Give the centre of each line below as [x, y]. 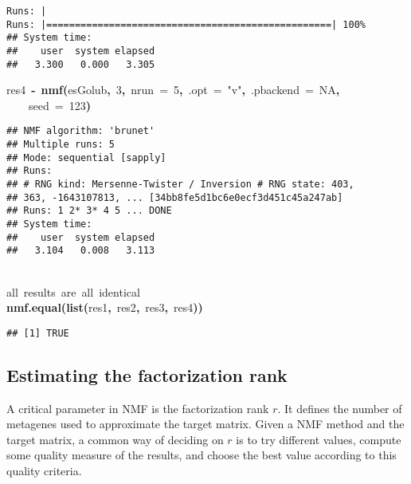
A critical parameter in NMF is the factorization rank [138, 408]
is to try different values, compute [319, 439]
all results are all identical [73, 291]
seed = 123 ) [60, 105]
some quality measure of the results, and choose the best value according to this [202, 455]
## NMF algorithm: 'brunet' [81, 131]
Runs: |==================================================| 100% [186, 24]
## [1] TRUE [38, 333]
